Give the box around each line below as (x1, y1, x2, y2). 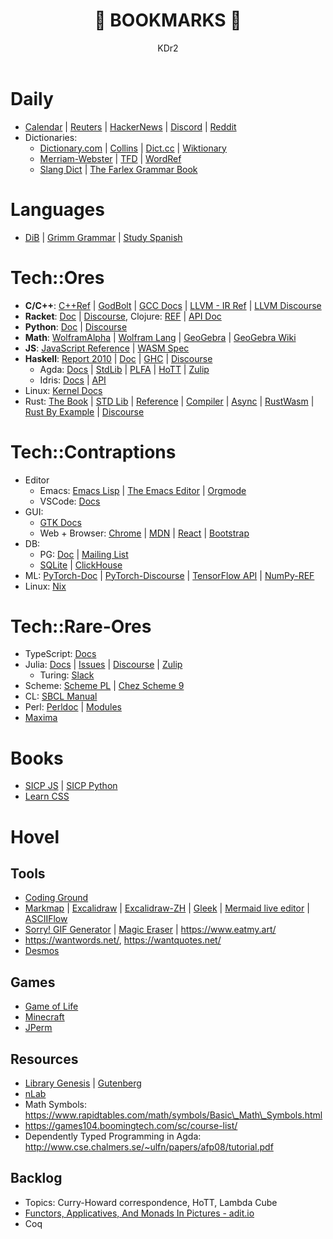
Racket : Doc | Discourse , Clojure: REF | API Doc (24, 310, 222, 322)
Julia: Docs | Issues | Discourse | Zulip (24, 659, 183, 671)
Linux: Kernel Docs (24, 384, 103, 396)
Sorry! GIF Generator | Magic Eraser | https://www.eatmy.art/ (24, 924, 277, 936)
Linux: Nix (24, 580, 67, 592)
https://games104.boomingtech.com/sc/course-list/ (24, 1120, 238, 1131)
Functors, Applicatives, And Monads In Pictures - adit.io (24, 1207, 255, 1219)
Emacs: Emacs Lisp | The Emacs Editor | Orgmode (39, 484, 247, 496)
